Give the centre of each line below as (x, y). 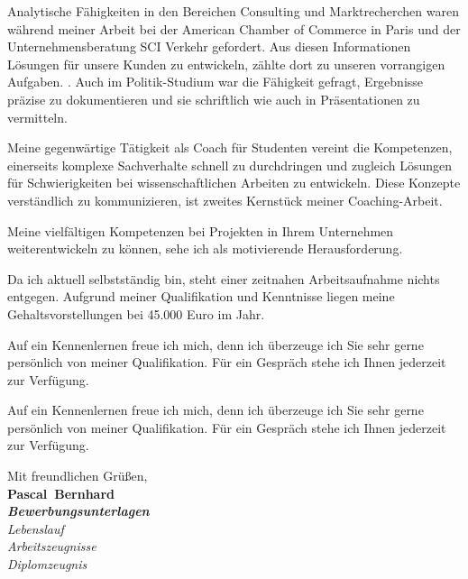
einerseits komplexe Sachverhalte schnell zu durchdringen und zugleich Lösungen (229, 165)
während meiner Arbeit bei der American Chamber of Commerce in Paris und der (234, 28)
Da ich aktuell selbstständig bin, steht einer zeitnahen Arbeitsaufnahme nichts (224, 278)
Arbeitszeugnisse (52, 546)
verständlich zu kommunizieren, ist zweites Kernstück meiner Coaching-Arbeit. (225, 200)
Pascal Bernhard (61, 493)
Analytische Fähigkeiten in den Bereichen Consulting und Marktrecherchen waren (233, 11)
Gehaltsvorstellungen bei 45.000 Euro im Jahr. (136, 313)
